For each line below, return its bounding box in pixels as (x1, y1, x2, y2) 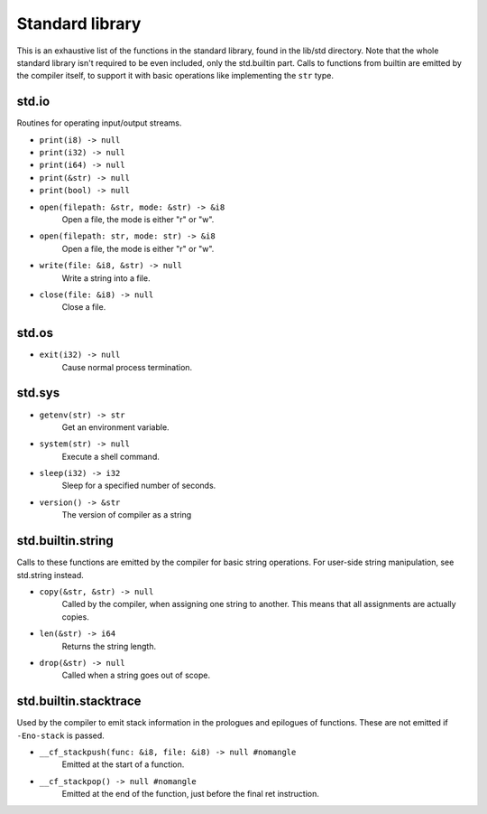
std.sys (16, 385, 60, 401)
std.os (16, 325, 54, 341)
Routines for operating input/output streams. (16, 117, 182, 128)
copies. (61, 611, 89, 622)
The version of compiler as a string (61, 510, 192, 520)
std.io (16, 94, 51, 109)
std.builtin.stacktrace (16, 694, 142, 709)
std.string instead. (16, 569, 85, 580)
